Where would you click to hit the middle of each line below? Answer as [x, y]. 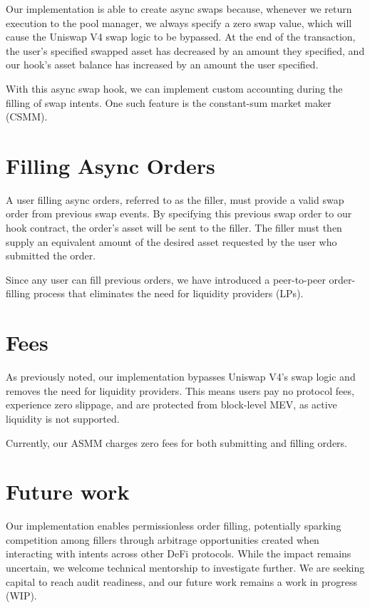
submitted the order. [51, 256]
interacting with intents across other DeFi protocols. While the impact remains [179, 553]
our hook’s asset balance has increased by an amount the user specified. [162, 65]
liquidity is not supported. [63, 418]
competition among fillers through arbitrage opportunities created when [163, 539]
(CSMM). [27, 117]
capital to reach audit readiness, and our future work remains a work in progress [182, 581]
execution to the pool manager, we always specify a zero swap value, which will [179, 22]
